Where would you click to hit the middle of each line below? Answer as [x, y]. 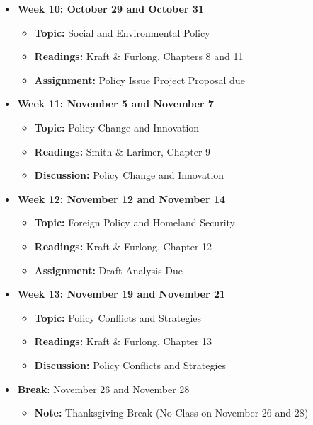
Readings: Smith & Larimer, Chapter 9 [123, 151]
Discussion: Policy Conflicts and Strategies [130, 365]
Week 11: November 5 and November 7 [115, 104]
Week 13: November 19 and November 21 [121, 294]
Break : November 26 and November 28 [103, 389]
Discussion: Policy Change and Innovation [129, 175]
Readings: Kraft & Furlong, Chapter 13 [123, 341]
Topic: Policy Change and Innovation [117, 127]
